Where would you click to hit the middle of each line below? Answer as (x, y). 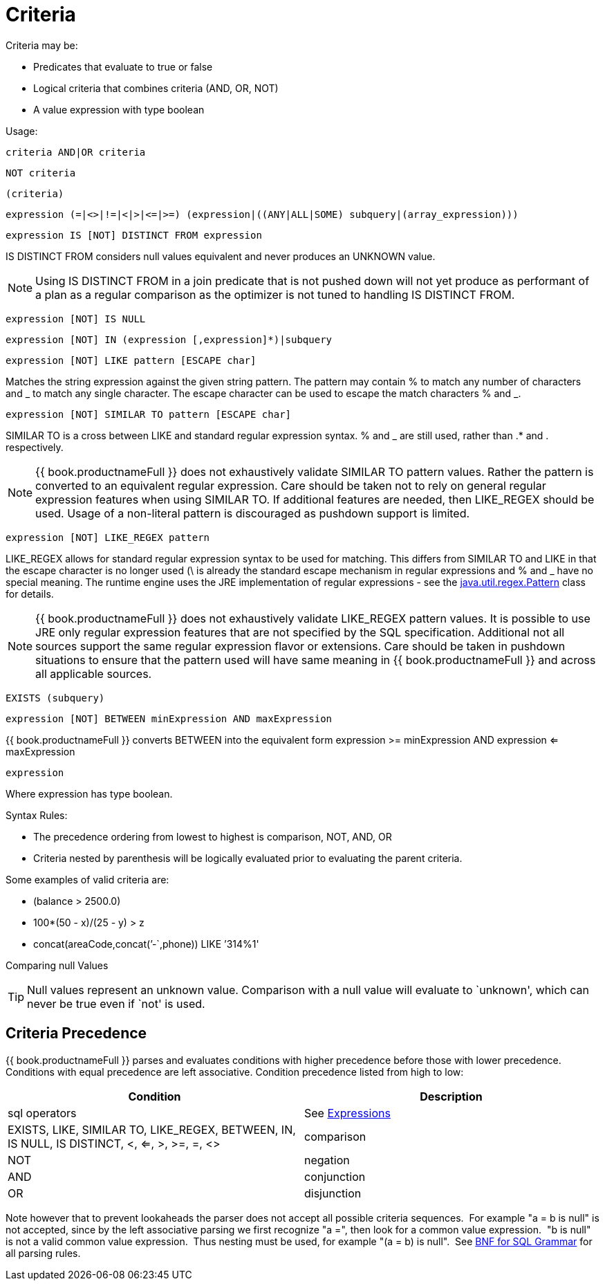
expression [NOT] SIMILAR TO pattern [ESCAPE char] (149, 414)
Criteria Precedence (76, 1034)
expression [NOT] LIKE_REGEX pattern (108, 537)
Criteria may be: (42, 45)
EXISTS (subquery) (55, 698)
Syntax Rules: (37, 815)
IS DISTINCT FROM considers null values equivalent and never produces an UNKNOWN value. (221, 256)
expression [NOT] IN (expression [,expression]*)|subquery (169, 339)
